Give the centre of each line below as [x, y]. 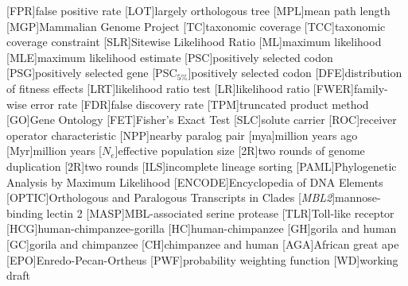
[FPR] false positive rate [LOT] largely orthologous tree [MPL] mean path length [198, 10]
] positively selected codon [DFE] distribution [295, 73]
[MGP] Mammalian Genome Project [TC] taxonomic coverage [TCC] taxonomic [196, 26]
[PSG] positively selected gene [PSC [92, 73]
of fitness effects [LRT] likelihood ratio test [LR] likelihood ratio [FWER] [180, 88]
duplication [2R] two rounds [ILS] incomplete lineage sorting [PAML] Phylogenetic [202, 166]
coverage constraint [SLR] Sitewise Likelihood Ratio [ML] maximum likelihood [194, 42]
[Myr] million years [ [54, 151]
